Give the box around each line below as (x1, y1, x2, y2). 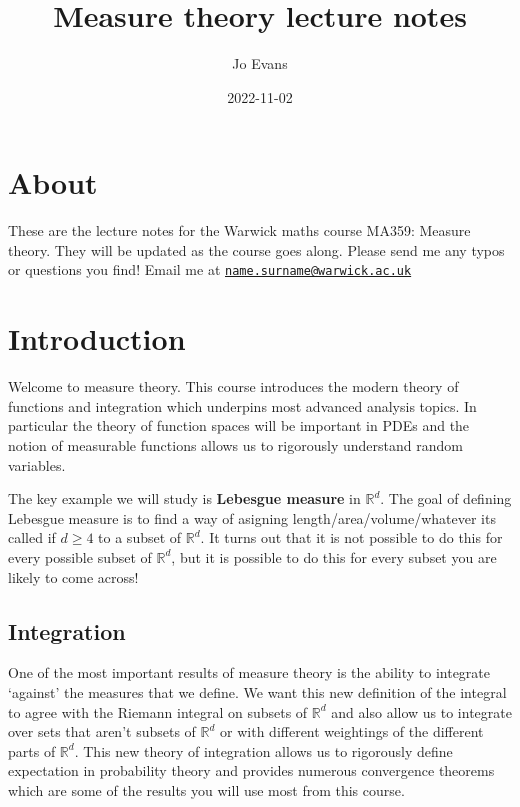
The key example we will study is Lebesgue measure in (8, 488, 361, 509)
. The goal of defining (380, 488, 512, 509)
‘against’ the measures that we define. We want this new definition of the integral (8, 681, 507, 702)
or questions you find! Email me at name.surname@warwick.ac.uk (8, 259, 412, 280)
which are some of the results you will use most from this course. (8, 779, 405, 800)
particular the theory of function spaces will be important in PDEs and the (8, 415, 470, 436)
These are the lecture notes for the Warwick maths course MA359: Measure (8, 220, 471, 241)
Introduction (8, 318, 186, 359)
